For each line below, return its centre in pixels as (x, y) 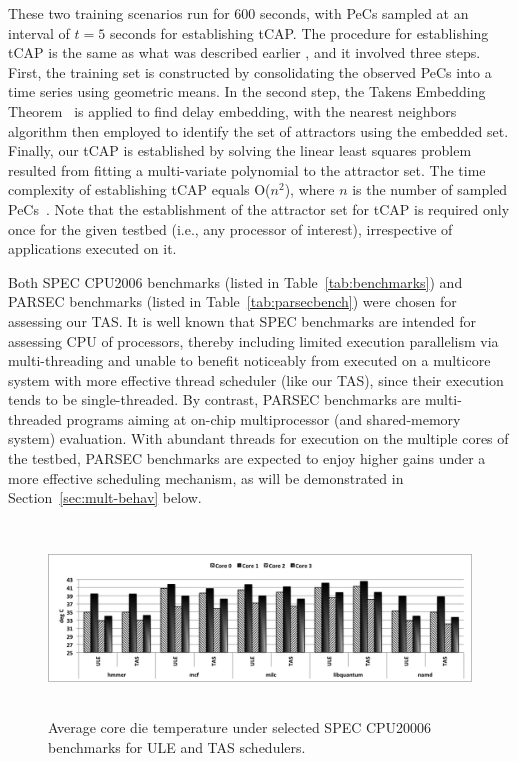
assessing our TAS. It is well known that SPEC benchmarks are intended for (242, 320)
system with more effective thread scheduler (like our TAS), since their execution (256, 379)
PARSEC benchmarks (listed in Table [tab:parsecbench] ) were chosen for (232, 301)
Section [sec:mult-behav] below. (105, 497)
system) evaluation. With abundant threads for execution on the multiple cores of (258, 438)
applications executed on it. (92, 248)
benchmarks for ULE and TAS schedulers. (177, 747)
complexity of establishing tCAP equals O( (139, 189)
